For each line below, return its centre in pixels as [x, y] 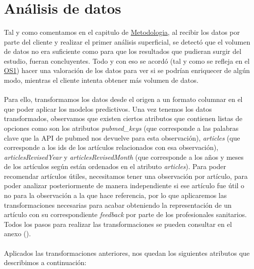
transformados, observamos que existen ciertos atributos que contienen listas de [123, 118]
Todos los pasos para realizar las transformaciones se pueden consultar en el [118, 224]
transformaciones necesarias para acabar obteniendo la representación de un [118, 205]
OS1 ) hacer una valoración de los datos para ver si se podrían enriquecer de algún [127, 70]
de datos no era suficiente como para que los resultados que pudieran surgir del [123, 51]
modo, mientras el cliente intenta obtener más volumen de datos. [101, 80]
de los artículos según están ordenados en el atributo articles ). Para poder [115, 166]
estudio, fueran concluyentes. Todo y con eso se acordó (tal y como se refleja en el [127, 61]
